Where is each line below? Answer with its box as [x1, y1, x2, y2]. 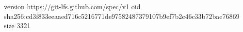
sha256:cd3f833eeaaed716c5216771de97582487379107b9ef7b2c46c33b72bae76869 [4, 11, 240, 21]
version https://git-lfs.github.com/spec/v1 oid [4, 1, 141, 11]
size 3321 [4, 20, 31, 31]
